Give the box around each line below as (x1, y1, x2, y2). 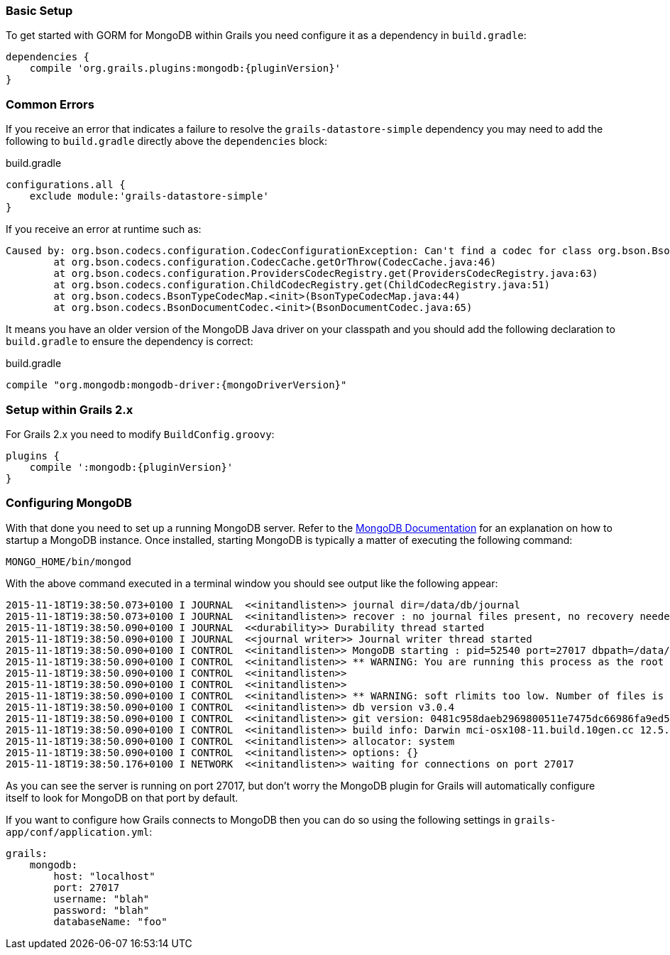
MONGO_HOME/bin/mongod (6, 555, 132, 567)
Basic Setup (6, 4, 73, 18)
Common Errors (6, 97, 94, 111)
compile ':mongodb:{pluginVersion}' (29, 461, 234, 473)
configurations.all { (6, 179, 126, 191)
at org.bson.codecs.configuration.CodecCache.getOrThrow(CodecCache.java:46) (53, 256, 497, 268)
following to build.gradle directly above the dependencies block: (6, 135, 327, 148)
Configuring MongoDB (6, 496, 132, 511)
